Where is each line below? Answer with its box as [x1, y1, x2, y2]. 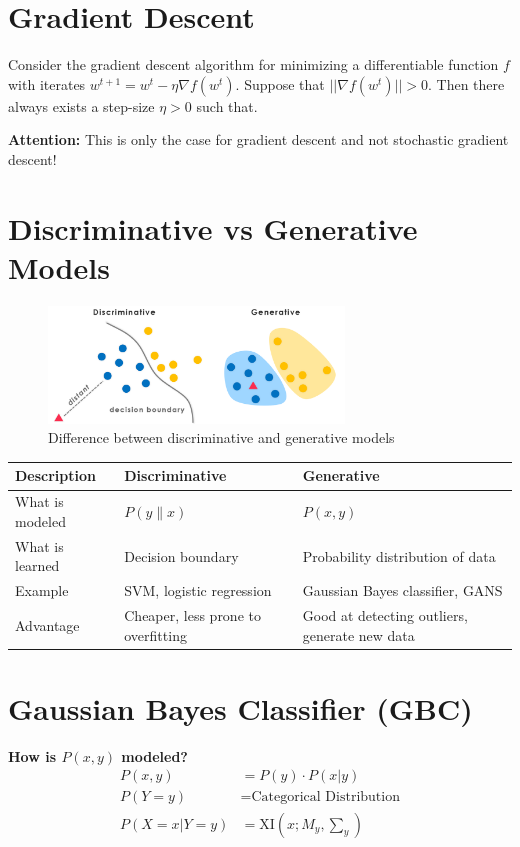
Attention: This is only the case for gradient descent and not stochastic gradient [8, 129, 509, 150]
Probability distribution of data [302, 545, 496, 566]
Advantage [15, 614, 80, 635]
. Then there [428, 73, 505, 94]
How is [8, 745, 57, 766]
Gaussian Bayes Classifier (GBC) [8, 687, 473, 728]
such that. [196, 95, 258, 116]
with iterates [8, 73, 86, 94]
